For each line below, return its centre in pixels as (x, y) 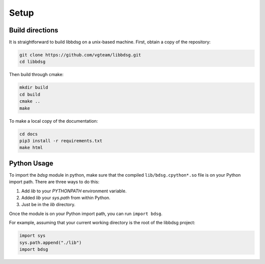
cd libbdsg (32, 62)
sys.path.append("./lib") (51, 242)
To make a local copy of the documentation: (53, 121)
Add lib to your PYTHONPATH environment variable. (74, 191)
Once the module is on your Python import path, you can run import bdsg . (86, 213)
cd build (30, 94)
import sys (32, 236)
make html (31, 148)
